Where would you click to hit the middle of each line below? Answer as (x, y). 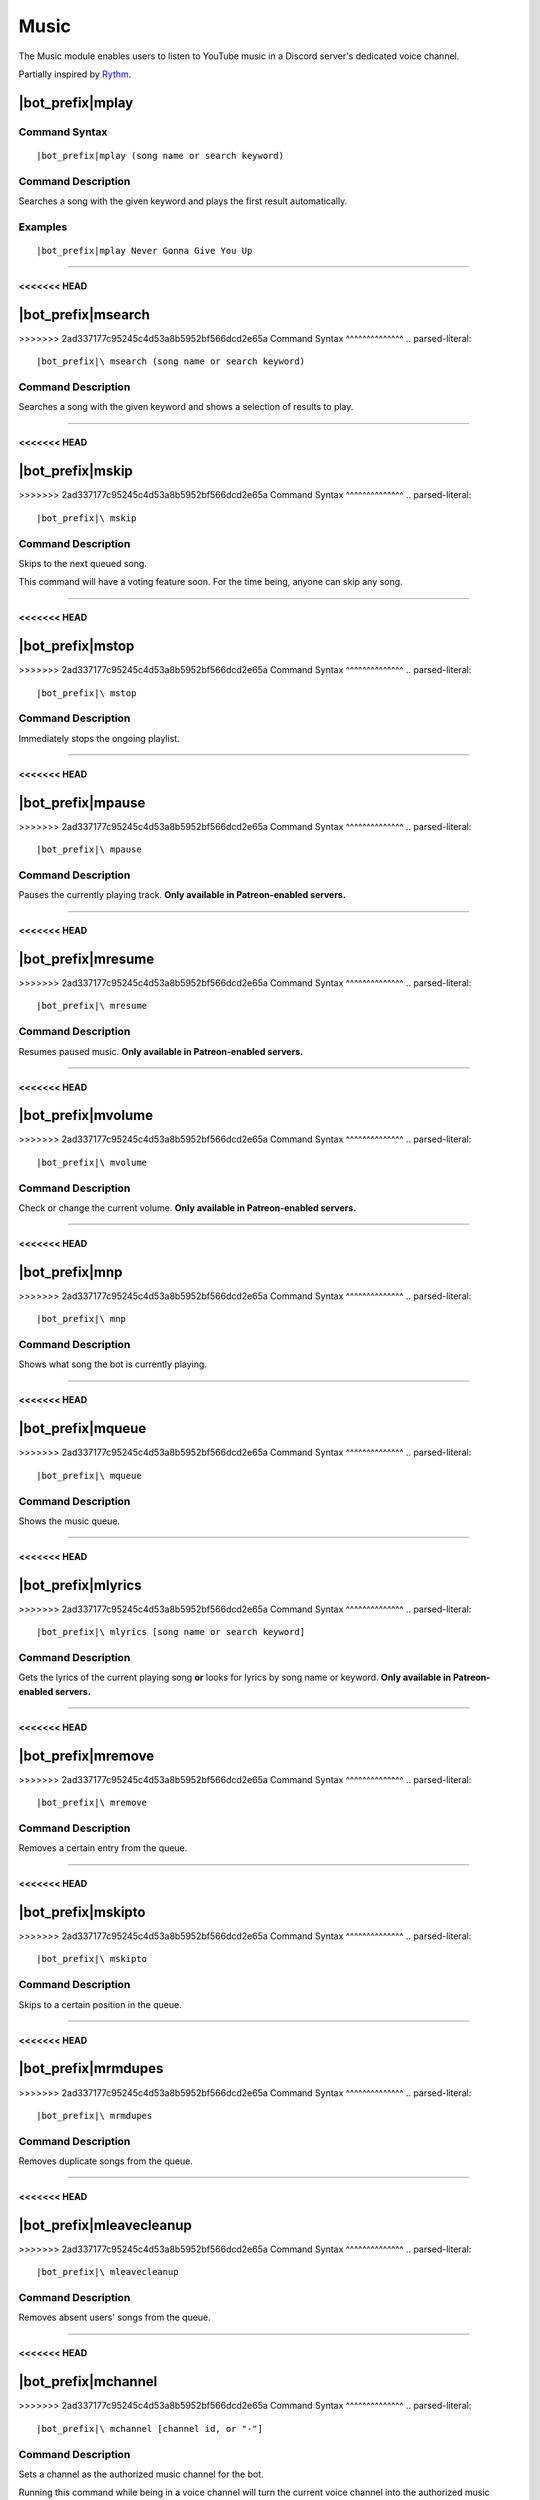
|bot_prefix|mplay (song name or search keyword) (160, 155)
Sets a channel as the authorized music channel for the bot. (141, 2474)
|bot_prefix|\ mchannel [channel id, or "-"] (150, 2428)
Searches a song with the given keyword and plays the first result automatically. (183, 201)
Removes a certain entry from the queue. (103, 1848)
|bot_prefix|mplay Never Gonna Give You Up (144, 250)
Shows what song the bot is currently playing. (112, 1364)
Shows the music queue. (69, 1521)
